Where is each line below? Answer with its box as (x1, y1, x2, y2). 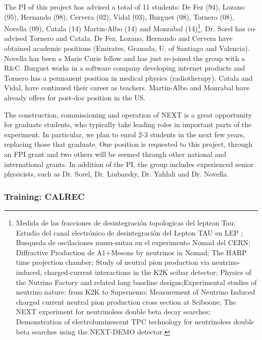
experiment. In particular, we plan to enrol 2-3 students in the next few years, (4, 129, 245, 139)
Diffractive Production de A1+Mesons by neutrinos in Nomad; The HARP (16, 247, 247, 257)
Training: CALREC (4, 190, 85, 202)
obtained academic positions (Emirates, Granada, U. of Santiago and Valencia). (4, 43, 250, 53)
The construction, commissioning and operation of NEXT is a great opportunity (4, 109, 252, 120)
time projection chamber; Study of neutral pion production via (16, 257, 210, 267)
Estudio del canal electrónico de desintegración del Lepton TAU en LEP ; (16, 227, 243, 238)
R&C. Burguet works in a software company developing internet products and (4, 63, 245, 73)
